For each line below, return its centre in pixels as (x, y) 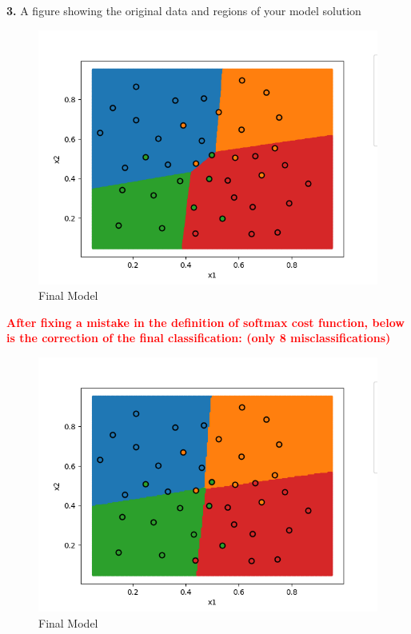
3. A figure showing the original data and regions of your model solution (184, 10)
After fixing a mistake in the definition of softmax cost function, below (205, 322)
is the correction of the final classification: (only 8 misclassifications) (199, 338)
